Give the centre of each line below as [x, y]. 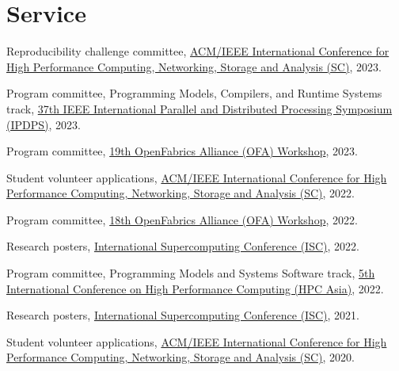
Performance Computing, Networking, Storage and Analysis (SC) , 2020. [180, 357]
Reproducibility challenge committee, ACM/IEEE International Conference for [198, 51]
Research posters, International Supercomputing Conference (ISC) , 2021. [183, 315]
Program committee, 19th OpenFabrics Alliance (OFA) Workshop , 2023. [182, 151]
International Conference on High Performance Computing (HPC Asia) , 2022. [195, 288]
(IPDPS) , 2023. [44, 124]
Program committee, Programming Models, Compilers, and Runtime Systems [194, 93]
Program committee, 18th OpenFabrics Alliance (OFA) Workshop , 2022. [182, 219]
